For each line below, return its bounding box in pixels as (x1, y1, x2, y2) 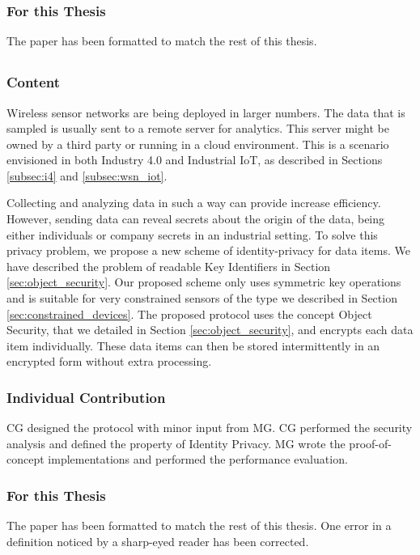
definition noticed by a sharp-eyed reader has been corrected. (6, 532, 309, 549)
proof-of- (349, 434, 392, 451)
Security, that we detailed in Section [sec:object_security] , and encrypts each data (6, 321, 414, 338)
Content (6, 72, 61, 92)
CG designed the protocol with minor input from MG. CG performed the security (6, 419, 413, 436)
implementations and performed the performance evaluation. (48, 451, 348, 468)
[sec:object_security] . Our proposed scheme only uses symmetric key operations (6, 273, 401, 290)
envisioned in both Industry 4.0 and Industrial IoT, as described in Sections (6, 151, 383, 168)
